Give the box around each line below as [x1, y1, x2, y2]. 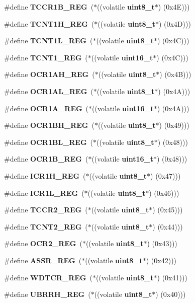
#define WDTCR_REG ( [4, 272, 92, 282]
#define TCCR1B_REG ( [4, 2, 94, 12]
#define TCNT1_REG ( [4, 52, 88, 62]
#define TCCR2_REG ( [4, 204, 88, 215]
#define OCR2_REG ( [4, 238, 82, 249]
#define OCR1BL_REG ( [4, 136, 93, 147]
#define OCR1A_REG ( [4, 103, 89, 113]
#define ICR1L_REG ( [4, 187, 84, 198]
